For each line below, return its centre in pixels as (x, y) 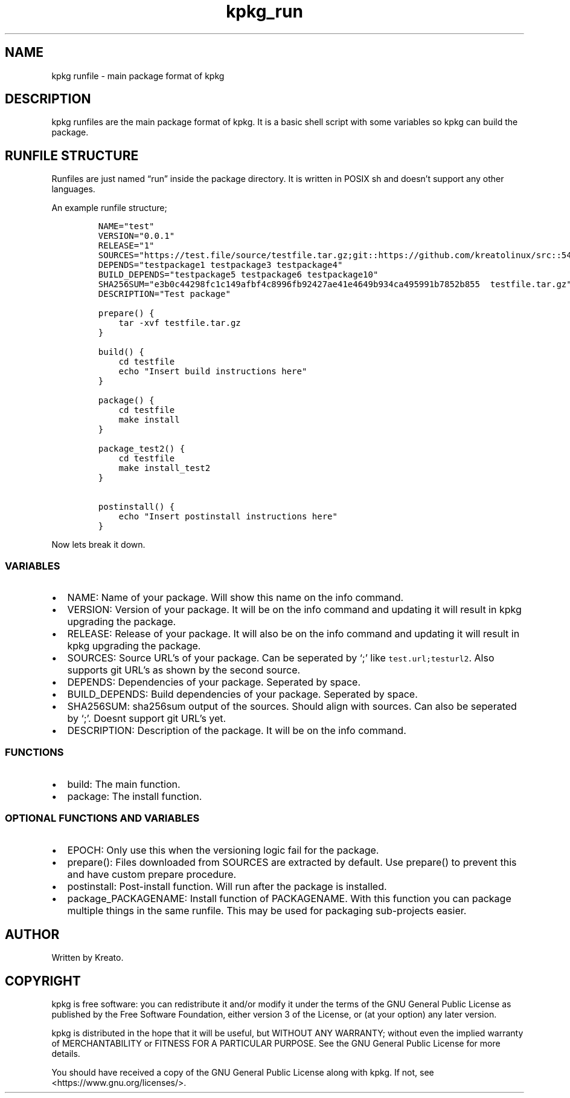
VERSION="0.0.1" (136, 236)
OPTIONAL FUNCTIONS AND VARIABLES (102, 818)
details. (66, 1054)
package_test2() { (142, 449)
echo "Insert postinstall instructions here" (228, 517)
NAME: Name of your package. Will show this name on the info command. (235, 598)
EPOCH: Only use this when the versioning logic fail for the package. (223, 850)
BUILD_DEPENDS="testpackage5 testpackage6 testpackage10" (238, 275)
